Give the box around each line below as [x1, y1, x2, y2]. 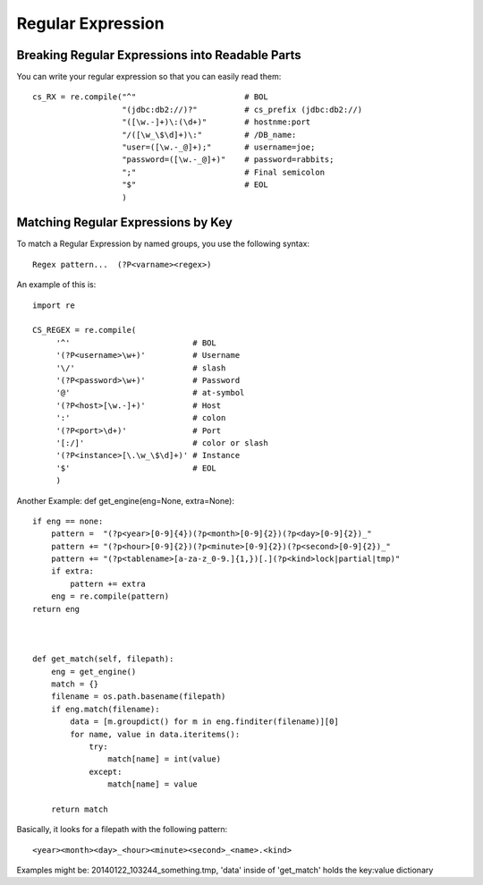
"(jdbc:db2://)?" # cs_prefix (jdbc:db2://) [122, 104, 363, 115]
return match [50, 804, 108, 814]
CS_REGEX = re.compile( [32, 325, 137, 336]
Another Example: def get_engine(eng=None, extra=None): [16, 495, 234, 506]
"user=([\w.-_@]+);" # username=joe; [122, 142, 316, 152]
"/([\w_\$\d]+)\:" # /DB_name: [122, 130, 297, 140]
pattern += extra [70, 578, 147, 589]
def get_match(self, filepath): [32, 654, 174, 664]
